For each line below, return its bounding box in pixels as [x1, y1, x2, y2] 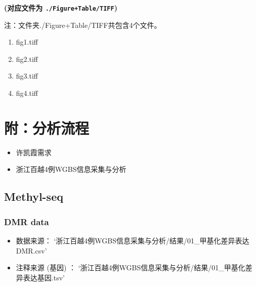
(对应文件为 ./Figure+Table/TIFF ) [4, 3, 117, 13]
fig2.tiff [16, 53, 38, 64]
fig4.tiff [16, 88, 38, 98]
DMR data [4, 215, 49, 228]
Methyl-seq [4, 189, 63, 204]
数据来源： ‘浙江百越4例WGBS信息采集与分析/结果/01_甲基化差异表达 [16, 235, 249, 245]
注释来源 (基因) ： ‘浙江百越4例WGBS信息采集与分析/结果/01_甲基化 [16, 262, 245, 273]
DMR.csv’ [16, 245, 47, 256]
